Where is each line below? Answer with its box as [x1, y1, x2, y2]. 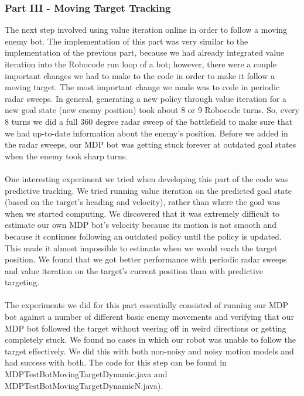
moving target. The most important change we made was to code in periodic [5, 81, 280, 93]
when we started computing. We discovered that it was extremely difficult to [5, 207, 279, 219]
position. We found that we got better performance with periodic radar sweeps [5, 253, 287, 265]
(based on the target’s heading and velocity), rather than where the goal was [5, 196, 281, 208]
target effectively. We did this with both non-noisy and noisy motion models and [5, 344, 294, 357]
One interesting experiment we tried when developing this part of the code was [5, 172, 288, 185]
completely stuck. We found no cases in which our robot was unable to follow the [5, 333, 296, 346]
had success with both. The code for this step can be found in [5, 356, 227, 368]
